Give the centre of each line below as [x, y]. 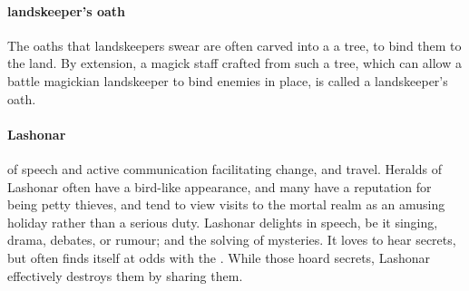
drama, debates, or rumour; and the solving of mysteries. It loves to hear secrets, [232, 240]
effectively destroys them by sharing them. [125, 275]
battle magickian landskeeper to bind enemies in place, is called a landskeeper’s [228, 80]
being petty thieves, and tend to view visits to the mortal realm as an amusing [226, 204]
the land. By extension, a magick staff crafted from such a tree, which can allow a [234, 63]
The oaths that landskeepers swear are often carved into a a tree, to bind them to [234, 45]
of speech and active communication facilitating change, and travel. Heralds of [225, 168]
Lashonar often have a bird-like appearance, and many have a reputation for [220, 186]
